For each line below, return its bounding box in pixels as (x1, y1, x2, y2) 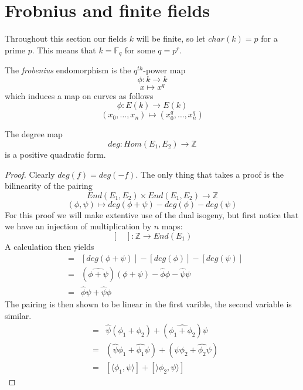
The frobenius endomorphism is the (5, 64, 131, 76)
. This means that (32, 43, 96, 56)
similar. (5, 309, 32, 321)
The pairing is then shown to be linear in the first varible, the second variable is (5, 297, 292, 310)
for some (124, 43, 155, 56)
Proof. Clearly (5, 168, 55, 180)
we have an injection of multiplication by (5, 220, 152, 232)
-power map (143, 64, 186, 76)
